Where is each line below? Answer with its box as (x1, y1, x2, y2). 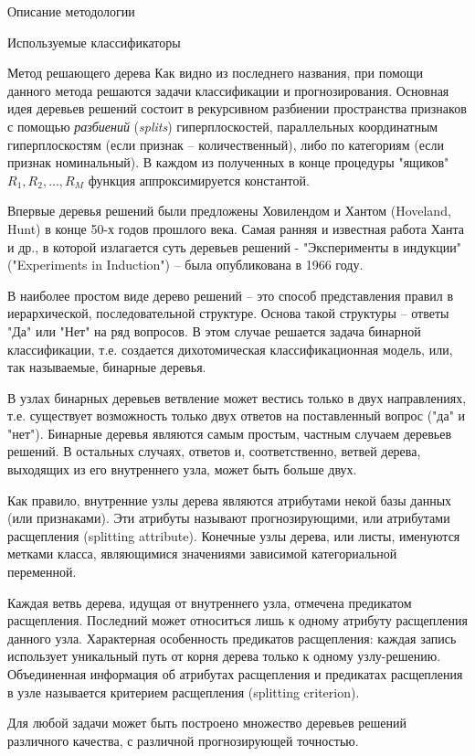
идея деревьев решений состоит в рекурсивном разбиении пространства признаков (7, 99, 467, 118)
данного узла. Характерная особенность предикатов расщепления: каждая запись (7, 628, 457, 647)
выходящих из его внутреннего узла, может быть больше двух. (7, 460, 357, 479)
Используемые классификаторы (7, 32, 181, 51)
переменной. (7, 562, 77, 581)
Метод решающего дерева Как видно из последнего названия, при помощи (7, 63, 424, 82)
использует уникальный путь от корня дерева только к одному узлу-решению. (7, 646, 441, 665)
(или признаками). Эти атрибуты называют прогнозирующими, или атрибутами (7, 508, 450, 527)
